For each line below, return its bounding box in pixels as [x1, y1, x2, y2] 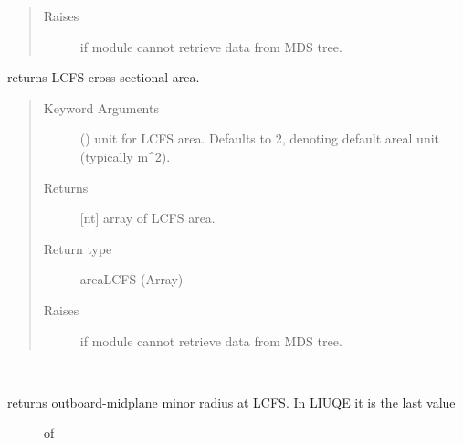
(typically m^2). [79, 146, 171, 165]
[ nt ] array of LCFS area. [79, 208, 216, 228]
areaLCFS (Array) [79, 270, 184, 289]
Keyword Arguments [43, 98, 159, 117]
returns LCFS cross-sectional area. [7, 68, 200, 87]
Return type [43, 238, 112, 258]
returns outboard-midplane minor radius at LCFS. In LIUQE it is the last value [7, 392, 456, 411]
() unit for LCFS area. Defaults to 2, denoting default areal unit [79, 129, 440, 148]
